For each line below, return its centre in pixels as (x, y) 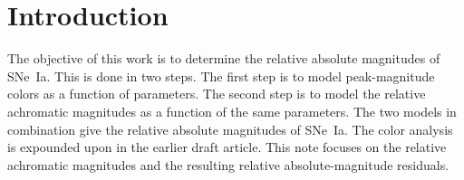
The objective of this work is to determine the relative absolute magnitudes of (224, 58)
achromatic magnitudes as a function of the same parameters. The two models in (232, 111)
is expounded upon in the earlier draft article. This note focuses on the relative (227, 147)
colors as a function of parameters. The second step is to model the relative (217, 94)
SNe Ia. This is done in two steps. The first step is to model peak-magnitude (221, 76)
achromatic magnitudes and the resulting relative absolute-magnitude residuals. (228, 164)
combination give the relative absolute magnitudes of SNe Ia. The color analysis (230, 129)
